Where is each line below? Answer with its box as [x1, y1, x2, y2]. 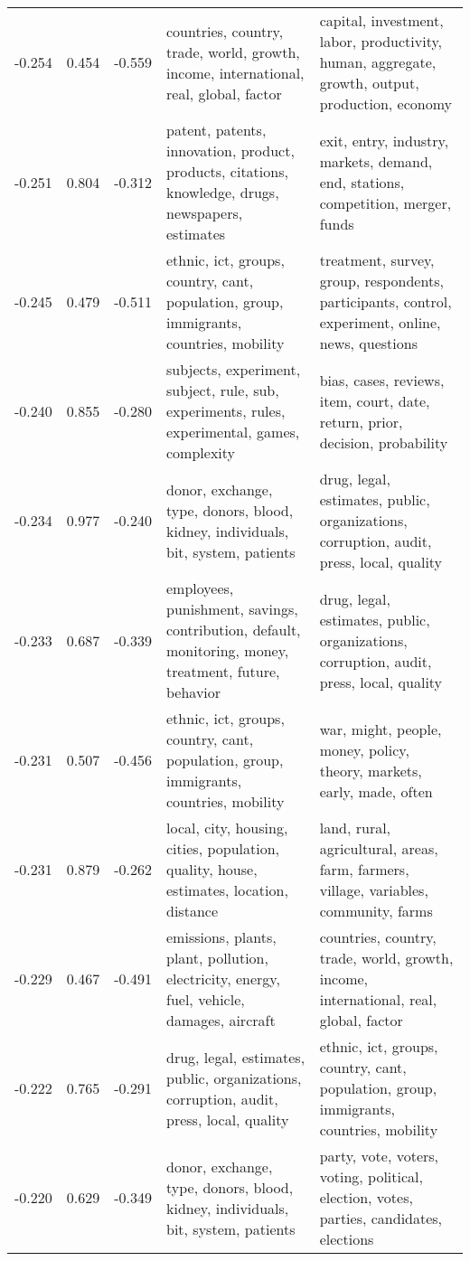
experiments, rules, [166, 400, 286, 421]
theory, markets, [319, 759, 422, 781]
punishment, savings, [166, 598, 298, 619]
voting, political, [319, 1166, 423, 1187]
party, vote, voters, [319, 1145, 439, 1166]
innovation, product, [166, 140, 295, 161]
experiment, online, [319, 312, 441, 333]
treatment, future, [166, 661, 280, 682]
